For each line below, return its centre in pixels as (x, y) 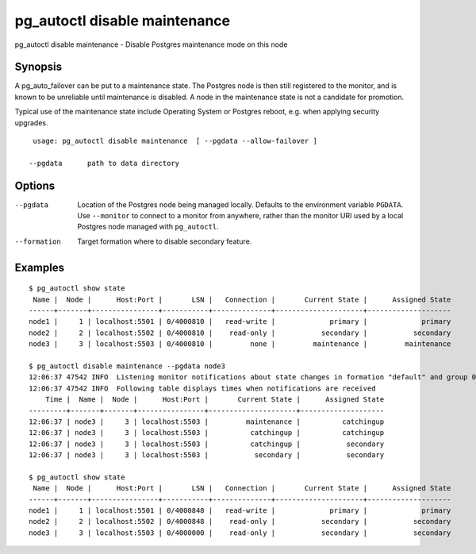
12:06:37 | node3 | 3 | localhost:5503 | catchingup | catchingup (207, 433)
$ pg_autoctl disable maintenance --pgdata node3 (127, 366)
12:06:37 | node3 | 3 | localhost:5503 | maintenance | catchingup (207, 421)
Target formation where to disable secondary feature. (165, 241)
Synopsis (38, 67)
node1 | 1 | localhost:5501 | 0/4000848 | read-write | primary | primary (240, 511)
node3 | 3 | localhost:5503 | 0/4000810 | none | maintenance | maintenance (240, 344)
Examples (40, 267)
